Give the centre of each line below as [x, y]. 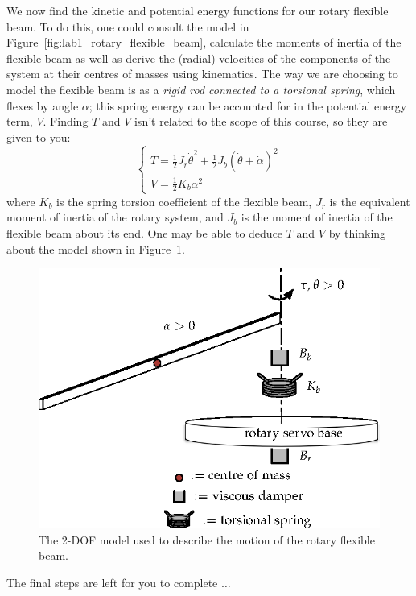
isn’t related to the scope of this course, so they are [261, 121]
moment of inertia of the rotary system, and [115, 217]
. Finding [66, 121]
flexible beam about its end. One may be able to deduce [145, 232]
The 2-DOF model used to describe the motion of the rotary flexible [207, 539]
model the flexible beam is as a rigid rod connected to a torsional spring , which [201, 89]
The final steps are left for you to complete [112, 583]
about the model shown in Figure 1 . [96, 248]
